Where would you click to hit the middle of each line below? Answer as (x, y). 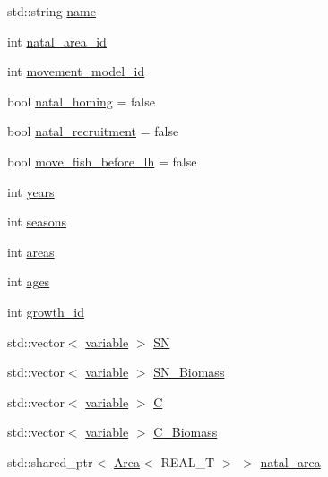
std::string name (52, 11)
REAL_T (188, 461)
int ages (29, 281)
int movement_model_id (76, 71)
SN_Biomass (189, 372)
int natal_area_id (57, 41)
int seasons (37, 221)
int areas (31, 251)
